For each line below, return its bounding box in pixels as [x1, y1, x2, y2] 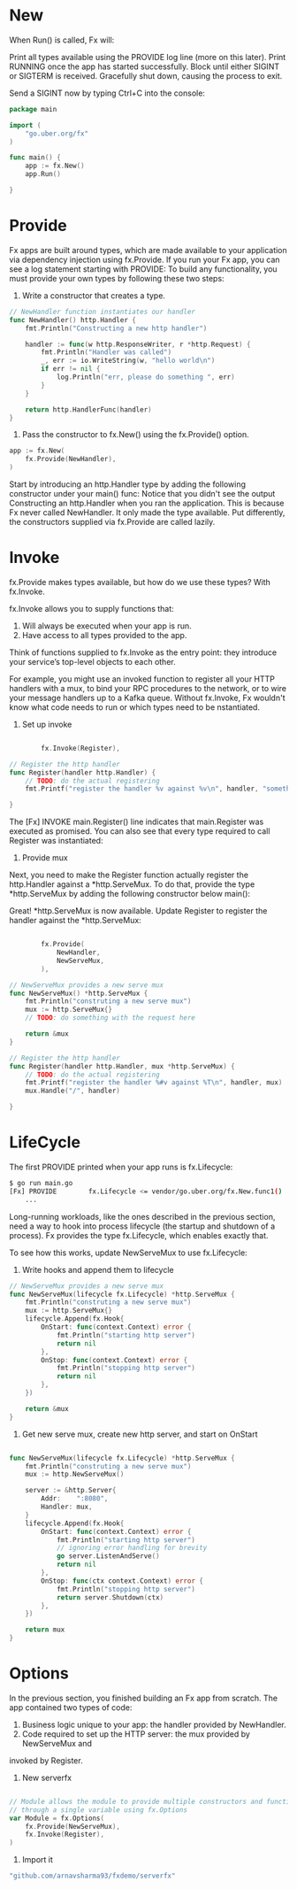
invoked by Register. [9, 1754, 83, 1766]
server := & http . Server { [25, 1486, 117, 1495]
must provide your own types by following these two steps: [9, 273, 225, 283]
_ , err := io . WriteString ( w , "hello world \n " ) [41, 356, 216, 366]
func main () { [9, 153, 62, 162]
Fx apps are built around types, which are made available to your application [9, 244, 287, 255]
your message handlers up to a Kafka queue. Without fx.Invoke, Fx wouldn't [9, 692, 286, 703]
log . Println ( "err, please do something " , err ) [56, 373, 236, 382]
